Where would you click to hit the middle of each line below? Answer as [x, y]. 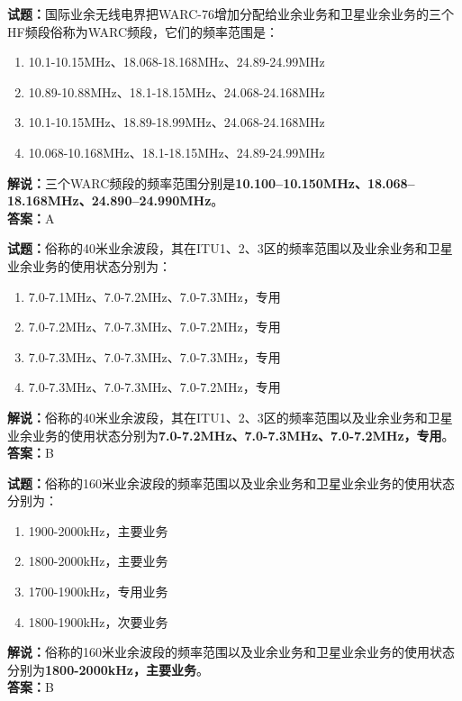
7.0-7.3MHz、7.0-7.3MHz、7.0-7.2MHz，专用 [154, 387]
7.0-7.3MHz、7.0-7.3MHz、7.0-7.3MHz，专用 [154, 356]
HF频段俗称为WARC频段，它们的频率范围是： [143, 31]
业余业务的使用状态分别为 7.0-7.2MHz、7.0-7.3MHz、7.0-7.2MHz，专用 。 [231, 435]
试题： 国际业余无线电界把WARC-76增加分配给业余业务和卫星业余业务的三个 [231, 14]
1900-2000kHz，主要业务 [98, 530]
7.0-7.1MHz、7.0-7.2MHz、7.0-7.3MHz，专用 [154, 296]
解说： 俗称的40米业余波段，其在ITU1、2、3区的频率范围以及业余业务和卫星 [230, 417]
